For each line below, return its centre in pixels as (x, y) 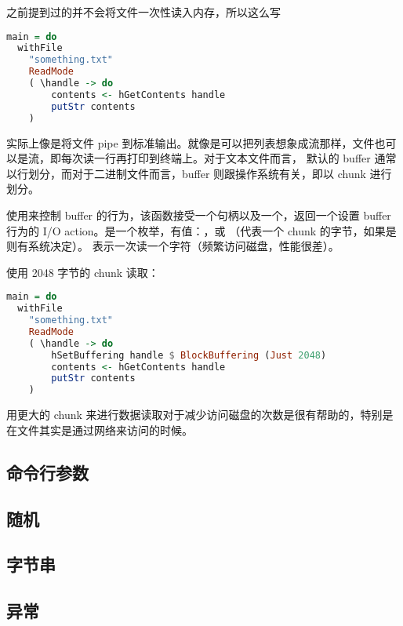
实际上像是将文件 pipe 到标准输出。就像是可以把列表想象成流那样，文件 (191, 142)
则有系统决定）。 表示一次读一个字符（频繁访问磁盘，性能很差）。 (173, 246)
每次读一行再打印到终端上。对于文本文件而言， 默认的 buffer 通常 (229, 158)
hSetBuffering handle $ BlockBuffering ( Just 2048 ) (189, 355)
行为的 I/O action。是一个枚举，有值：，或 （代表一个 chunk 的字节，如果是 (201, 230)
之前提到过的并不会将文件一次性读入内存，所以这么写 (143, 12)
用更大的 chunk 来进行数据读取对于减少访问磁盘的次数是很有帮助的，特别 (194, 415)
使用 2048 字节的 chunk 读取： (83, 272)
